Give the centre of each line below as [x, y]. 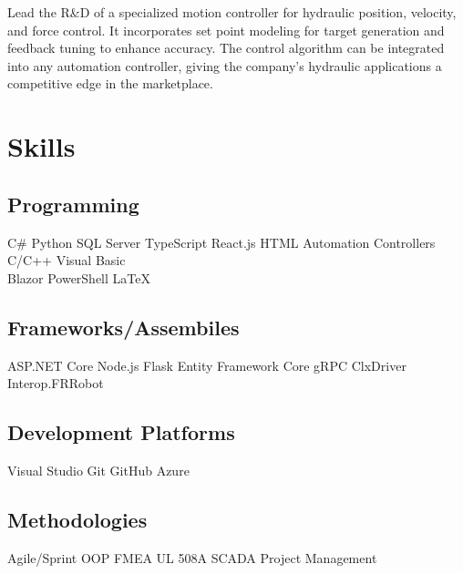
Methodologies [77, 519]
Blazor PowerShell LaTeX [79, 277]
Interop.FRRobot [56, 383]
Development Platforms [121, 432]
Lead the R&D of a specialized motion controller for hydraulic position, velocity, [232, 12]
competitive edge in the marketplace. [110, 83]
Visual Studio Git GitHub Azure [98, 470]
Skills [41, 146]
